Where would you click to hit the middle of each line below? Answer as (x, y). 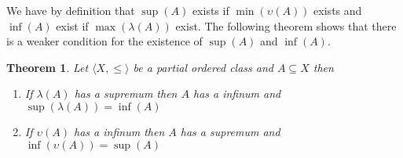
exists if (211, 10)
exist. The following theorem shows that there (286, 25)
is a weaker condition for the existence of (104, 41)
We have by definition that (71, 10)
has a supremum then (126, 93)
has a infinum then (119, 131)
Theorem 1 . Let (48, 67)
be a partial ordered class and (203, 67)
